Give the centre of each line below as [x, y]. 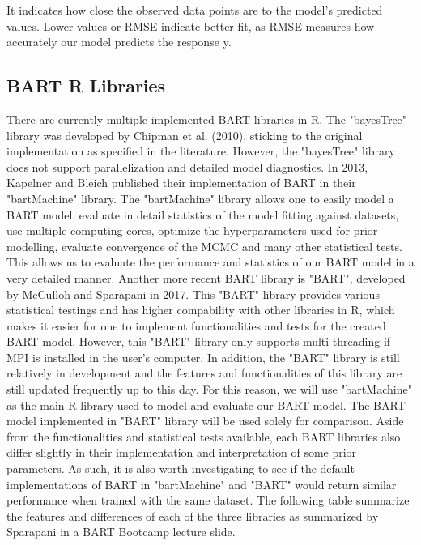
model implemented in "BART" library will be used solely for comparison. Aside [205, 421]
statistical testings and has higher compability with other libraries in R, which [201, 310]
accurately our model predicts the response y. [119, 42]
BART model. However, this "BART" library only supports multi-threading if [199, 341]
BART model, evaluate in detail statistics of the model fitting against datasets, [203, 214]
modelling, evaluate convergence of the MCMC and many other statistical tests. [204, 246]
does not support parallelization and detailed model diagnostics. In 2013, [187, 166]
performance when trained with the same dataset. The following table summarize [208, 500]
